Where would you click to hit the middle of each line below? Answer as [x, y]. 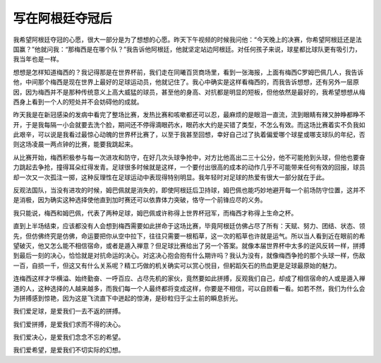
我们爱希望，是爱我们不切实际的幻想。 [69, 350]
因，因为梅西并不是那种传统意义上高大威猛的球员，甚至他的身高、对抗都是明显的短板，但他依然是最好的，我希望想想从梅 [189, 92]
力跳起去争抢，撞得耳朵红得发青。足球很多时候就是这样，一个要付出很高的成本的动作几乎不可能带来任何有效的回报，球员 [189, 167]
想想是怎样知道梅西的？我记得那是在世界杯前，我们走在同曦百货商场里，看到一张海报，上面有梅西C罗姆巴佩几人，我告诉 [188, 72]
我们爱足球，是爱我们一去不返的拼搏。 [69, 311]
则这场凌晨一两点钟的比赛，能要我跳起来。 [75, 144]
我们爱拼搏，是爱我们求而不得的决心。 [69, 324]
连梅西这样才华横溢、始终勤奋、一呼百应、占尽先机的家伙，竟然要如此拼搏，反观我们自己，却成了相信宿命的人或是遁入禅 [189, 278]
